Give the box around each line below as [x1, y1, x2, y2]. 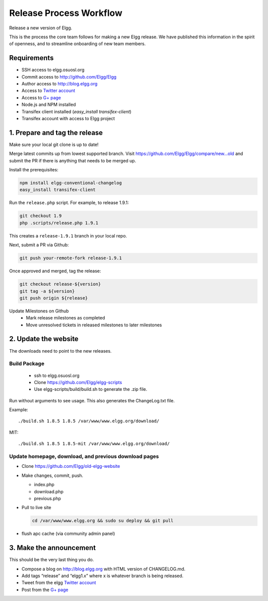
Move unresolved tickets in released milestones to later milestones [26, 322, 162, 328]
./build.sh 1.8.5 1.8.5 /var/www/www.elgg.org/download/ [18, 418, 160, 424]
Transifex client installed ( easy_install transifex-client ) [21, 108, 132, 114]
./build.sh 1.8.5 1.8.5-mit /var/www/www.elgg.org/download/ [18, 441, 170, 447]
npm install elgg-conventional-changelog [19, 180, 122, 186]
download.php [34, 488, 64, 494]
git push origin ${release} [19, 295, 88, 300]
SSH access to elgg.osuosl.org [21, 67, 84, 73]
